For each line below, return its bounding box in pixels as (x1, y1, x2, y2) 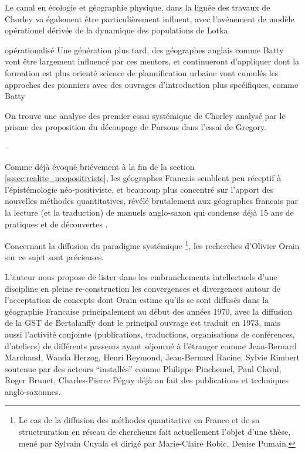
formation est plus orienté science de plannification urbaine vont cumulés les (5, 66, 279, 79)
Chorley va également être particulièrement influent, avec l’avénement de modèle (5, 12, 294, 25)
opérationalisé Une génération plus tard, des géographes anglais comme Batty (5, 43, 284, 56)
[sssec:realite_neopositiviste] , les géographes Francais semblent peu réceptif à (5, 172, 282, 184)
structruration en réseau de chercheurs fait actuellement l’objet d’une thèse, (18, 425, 291, 438)
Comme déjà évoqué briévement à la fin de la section (5, 160, 195, 172)
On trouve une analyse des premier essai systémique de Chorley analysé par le (5, 109, 286, 121)
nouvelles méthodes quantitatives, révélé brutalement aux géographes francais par (5, 195, 298, 207)
